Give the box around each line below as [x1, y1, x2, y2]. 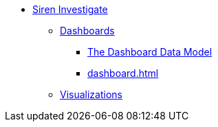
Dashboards [60, 25, 115, 36]
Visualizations [60, 89, 122, 100]
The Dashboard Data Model [87, 46, 212, 58]
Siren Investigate [32, 3, 108, 15]
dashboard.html [87, 67, 159, 79]
